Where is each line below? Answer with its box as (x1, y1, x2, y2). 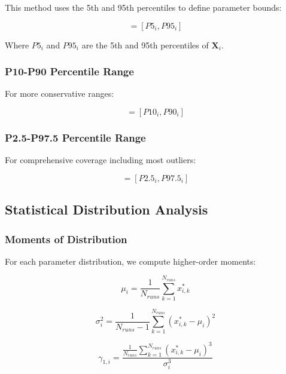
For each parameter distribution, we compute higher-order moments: (5, 255, 256, 267)
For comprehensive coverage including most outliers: (5, 154, 196, 166)
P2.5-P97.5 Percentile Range (5, 130, 146, 145)
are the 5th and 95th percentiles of (81, 38, 209, 51)
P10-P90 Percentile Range (5, 64, 134, 79)
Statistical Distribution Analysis (5, 200, 208, 219)
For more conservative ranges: (5, 87, 114, 100)
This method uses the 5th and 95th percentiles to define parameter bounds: (5, 1, 282, 13)
